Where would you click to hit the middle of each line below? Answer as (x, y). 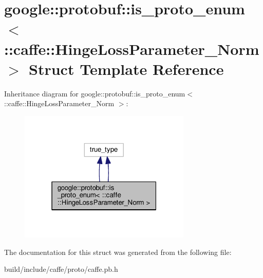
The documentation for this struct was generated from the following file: (118, 252)
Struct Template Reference (126, 68)
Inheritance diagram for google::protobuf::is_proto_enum (95, 93)
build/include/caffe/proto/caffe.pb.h (61, 269)
